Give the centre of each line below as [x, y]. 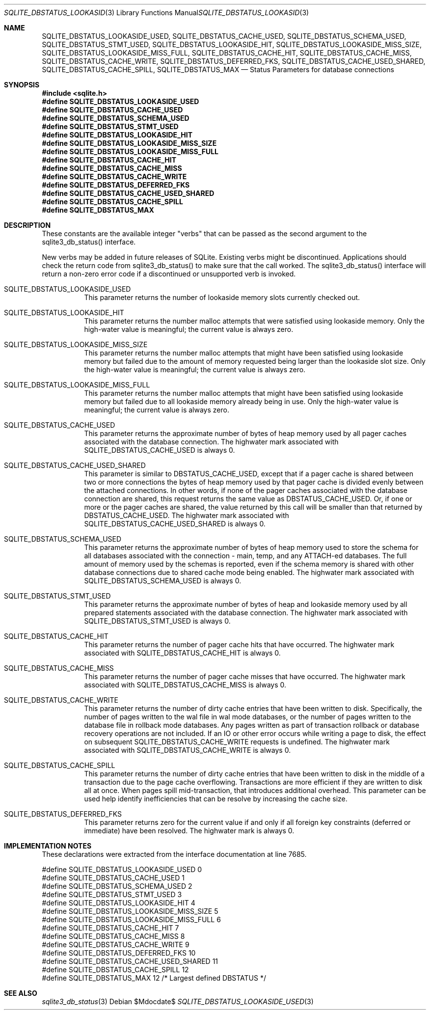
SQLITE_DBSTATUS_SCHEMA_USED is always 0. [163, 581]
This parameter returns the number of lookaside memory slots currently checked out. [222, 297]
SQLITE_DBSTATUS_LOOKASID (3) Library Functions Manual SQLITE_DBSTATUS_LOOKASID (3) [157, 13]
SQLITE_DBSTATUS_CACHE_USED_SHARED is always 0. [175, 524]
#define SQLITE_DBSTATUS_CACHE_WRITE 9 [116, 945]
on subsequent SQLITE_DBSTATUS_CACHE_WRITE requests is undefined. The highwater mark [237, 742]
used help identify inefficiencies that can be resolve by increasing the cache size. [216, 799]
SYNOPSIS [22, 85]
